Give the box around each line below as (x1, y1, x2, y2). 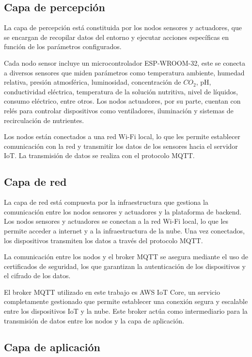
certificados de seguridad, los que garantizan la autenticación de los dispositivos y (4, 261, 246, 271)
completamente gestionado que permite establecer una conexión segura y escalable (4, 296, 248, 306)
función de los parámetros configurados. (4, 41, 122, 52)
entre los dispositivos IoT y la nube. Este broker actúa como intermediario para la (4, 306, 248, 316)
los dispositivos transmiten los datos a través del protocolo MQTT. (4, 235, 203, 245)
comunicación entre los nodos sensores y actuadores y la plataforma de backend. (4, 206, 242, 216)
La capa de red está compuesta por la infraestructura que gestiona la (4, 197, 208, 207)
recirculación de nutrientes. (4, 115, 84, 125)
